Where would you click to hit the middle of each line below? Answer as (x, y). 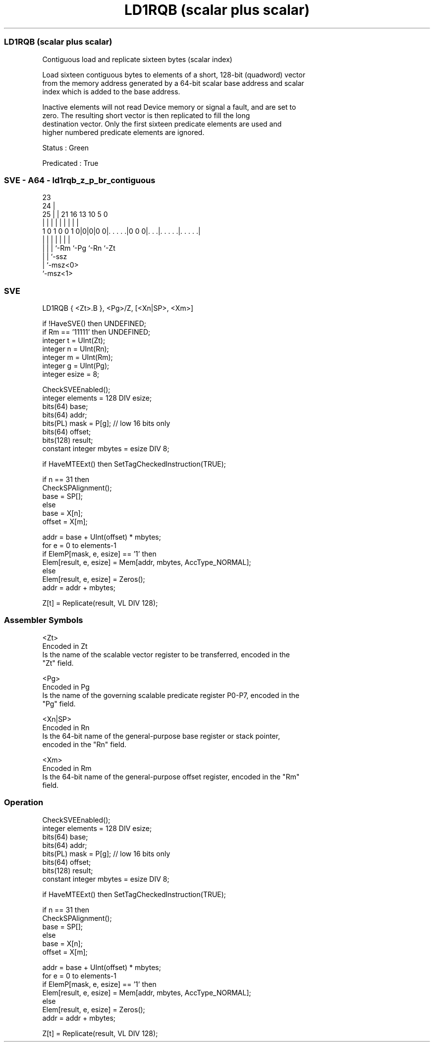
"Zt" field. (58, 663)
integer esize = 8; (71, 374)
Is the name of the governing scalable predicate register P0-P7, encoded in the (171, 695)
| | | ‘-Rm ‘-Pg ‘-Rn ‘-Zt (79, 248)
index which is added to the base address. (111, 91)
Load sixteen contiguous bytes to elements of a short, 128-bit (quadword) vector (174, 74)
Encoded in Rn (66, 727)
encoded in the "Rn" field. (84, 744)
